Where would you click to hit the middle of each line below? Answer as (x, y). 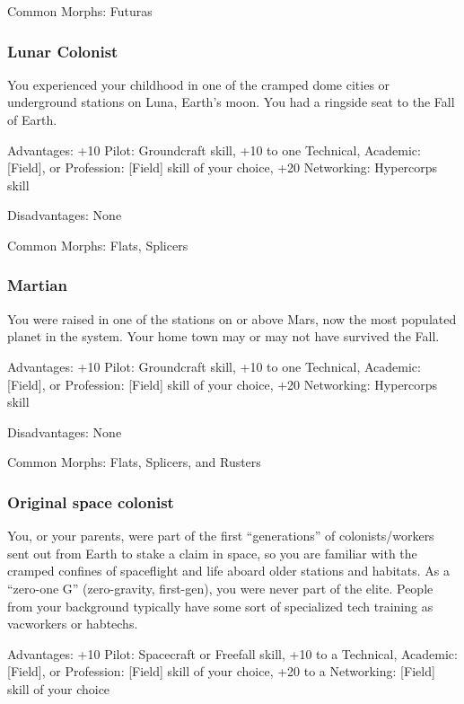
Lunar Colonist (63, 51)
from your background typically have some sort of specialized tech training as (220, 606)
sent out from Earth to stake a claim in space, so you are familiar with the (212, 553)
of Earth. (32, 119)
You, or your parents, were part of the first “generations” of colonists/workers (221, 536)
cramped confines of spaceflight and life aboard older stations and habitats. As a (228, 571)
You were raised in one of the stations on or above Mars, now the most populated (232, 318)
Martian (37, 285)
